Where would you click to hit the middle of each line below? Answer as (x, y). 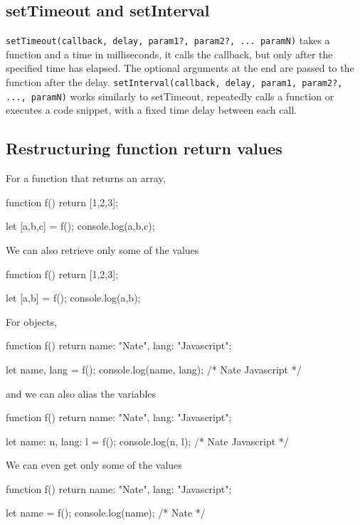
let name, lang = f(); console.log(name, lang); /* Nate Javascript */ (154, 369)
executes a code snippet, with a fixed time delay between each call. (152, 110)
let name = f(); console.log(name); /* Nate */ (106, 513)
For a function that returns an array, (86, 178)
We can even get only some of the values (94, 465)
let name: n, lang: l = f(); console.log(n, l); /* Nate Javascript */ (147, 441)
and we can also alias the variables (81, 393)
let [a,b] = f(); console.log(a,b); (73, 298)
